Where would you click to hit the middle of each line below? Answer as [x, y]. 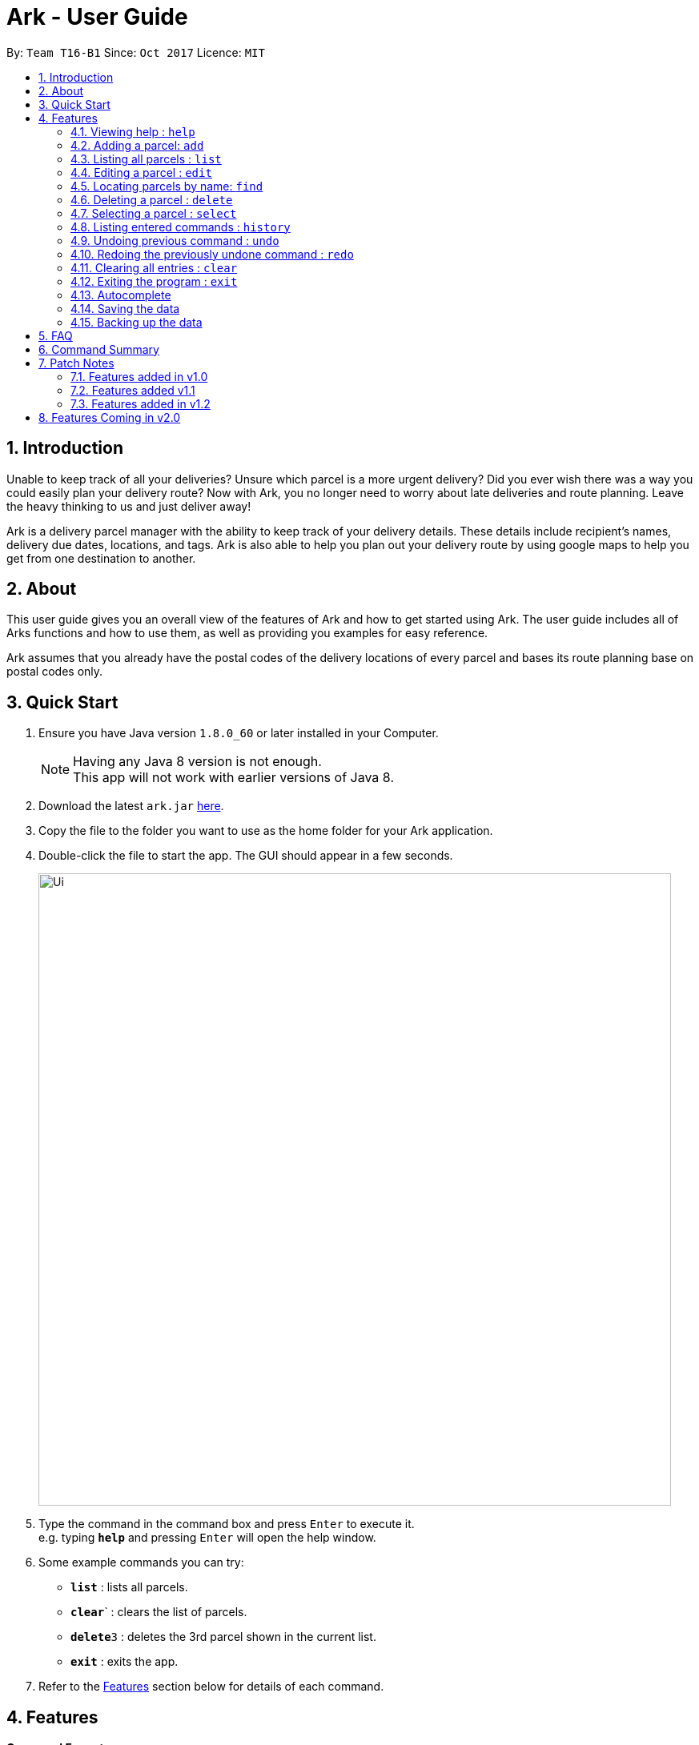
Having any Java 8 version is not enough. [197, 762]
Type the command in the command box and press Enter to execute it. [227, 1524]
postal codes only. [55, 672]
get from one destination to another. [101, 558]
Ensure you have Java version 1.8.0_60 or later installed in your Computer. [239, 733]
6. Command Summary [99, 349]
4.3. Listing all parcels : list [146, 158]
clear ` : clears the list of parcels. [159, 1612]
